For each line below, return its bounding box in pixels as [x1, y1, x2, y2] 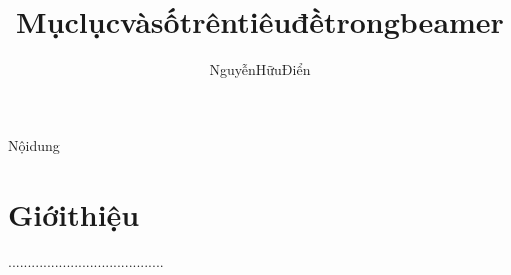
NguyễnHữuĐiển [209, 59, 311, 80]
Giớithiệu [8, 193, 140, 234]
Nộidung [8, 134, 60, 155]
